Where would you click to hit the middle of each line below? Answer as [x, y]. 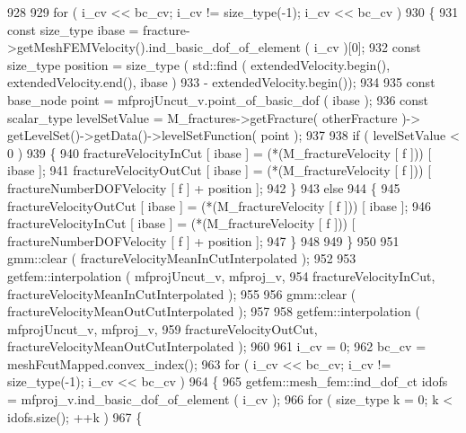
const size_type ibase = [73, 29]
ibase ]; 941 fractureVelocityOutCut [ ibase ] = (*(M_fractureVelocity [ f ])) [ [220, 170]
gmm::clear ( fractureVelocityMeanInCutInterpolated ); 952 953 [182, 258]
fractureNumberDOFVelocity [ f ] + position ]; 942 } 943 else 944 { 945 [204, 187]
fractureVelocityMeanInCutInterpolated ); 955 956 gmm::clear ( [182, 293]
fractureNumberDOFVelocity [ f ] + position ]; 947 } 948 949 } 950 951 [203, 240]
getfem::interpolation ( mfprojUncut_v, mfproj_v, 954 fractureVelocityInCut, [221, 275]
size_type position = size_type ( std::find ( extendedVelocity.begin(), [199, 64]
